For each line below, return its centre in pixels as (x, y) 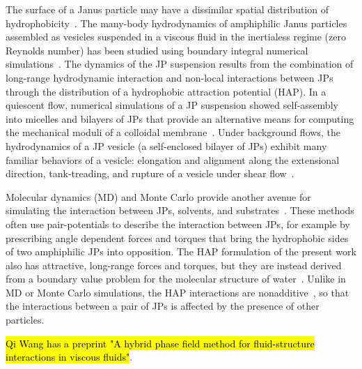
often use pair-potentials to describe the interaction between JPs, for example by (178, 224)
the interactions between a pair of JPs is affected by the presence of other (163, 306)
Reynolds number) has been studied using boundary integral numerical (157, 50)
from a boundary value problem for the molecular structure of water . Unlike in (176, 279)
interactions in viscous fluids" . (69, 357)
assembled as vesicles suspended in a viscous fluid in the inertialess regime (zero (176, 37)
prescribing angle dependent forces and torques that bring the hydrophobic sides (177, 238)
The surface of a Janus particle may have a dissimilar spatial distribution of (167, 9)
